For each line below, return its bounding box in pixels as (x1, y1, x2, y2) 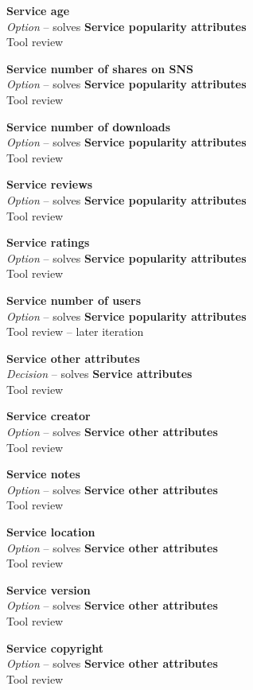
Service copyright (6, 639, 103, 656)
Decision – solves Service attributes (6, 365, 193, 382)
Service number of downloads (6, 118, 171, 134)
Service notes (6, 466, 80, 482)
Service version (6, 581, 91, 598)
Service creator (6, 407, 91, 424)
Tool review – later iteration (6, 323, 144, 340)
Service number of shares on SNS (6, 60, 194, 76)
